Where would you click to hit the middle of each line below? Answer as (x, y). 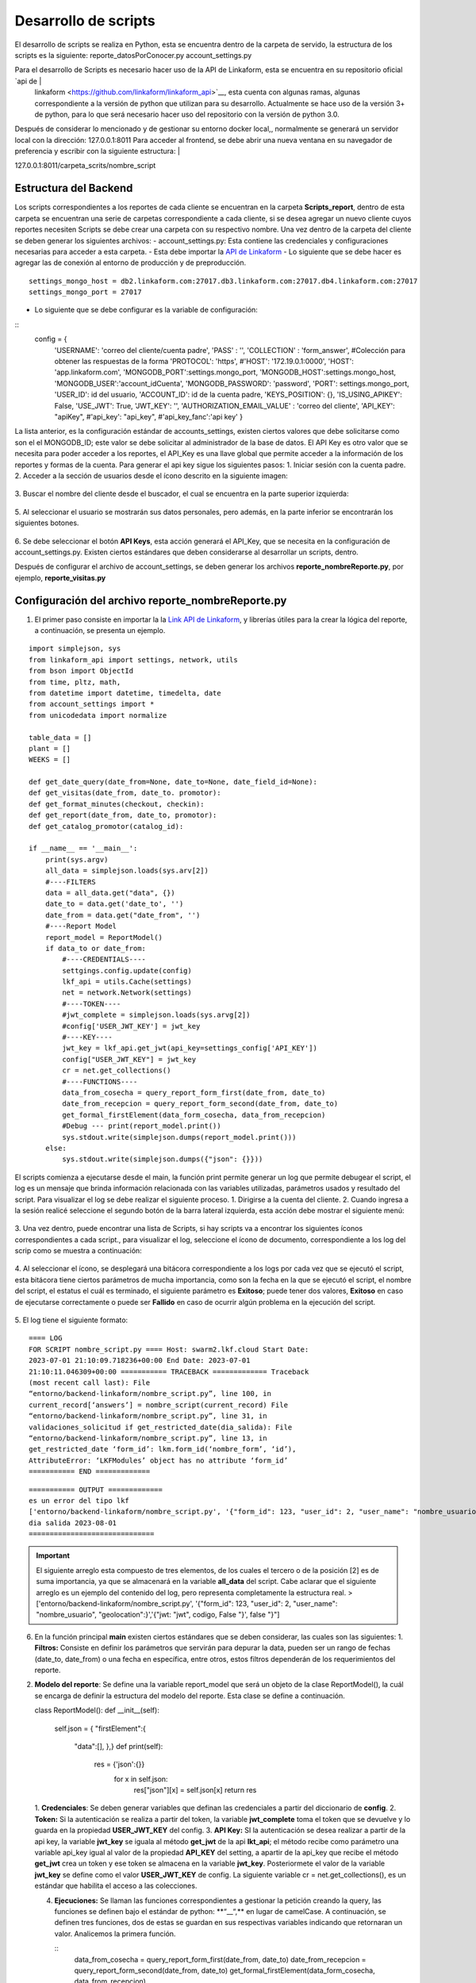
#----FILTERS (70, 882)
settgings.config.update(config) (127, 970)
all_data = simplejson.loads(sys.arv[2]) (127, 871)
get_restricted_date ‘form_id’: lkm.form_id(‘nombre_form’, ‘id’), (163, 1449)
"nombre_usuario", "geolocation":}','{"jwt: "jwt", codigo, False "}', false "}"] (158, 1615)
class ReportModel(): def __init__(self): (97, 1710)
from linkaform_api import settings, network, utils (133, 660)
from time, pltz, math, (75, 682)
